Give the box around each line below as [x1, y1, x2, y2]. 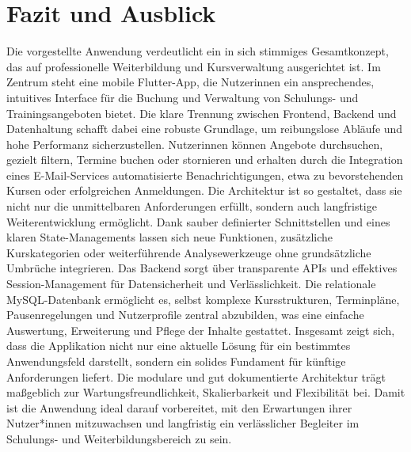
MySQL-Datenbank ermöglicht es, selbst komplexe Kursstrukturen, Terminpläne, [6, 291, 400, 307]
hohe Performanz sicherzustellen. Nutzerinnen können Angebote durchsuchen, [6, 135, 383, 152]
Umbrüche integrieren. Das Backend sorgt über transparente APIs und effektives [6, 260, 398, 276]
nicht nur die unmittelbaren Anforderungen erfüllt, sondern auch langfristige [6, 198, 377, 215]
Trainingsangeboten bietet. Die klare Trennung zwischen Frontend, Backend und [6, 104, 397, 121]
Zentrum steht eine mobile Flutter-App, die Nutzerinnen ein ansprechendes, [6, 74, 375, 90]
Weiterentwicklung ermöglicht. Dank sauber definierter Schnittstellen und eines [6, 213, 390, 230]
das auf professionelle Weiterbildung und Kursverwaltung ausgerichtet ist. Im [6, 58, 381, 74]
